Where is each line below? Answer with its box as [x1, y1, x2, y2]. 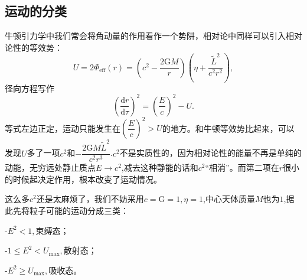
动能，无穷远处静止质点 [5, 161, 96, 174]
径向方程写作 [5, 82, 54, 94]
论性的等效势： [5, 41, 63, 53]
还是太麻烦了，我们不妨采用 [36, 193, 144, 205]
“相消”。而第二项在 [205, 161, 279, 174]
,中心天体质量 [203, 193, 255, 205]
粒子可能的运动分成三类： [29, 204, 129, 216]
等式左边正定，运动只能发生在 [5, 122, 120, 134]
